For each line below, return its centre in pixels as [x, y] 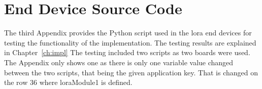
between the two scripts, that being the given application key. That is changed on [131, 72]
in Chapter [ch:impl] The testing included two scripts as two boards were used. [127, 52]
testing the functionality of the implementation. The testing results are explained [130, 42]
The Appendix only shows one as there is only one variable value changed [119, 62]
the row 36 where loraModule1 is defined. [68, 82]
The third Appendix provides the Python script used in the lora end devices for [128, 33]
